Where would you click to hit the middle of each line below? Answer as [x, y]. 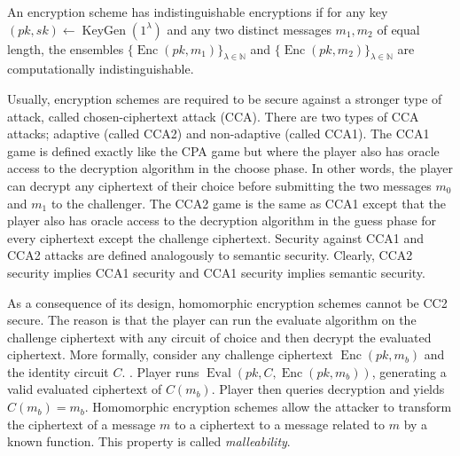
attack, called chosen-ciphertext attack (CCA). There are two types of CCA [213, 116]
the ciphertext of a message [82, 424]
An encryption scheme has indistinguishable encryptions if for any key [198, 12]
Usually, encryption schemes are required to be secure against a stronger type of [225, 98]
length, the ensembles [66, 48]
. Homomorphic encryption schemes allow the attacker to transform [268, 407]
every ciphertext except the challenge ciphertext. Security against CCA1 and [215, 237]
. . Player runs [160, 371]
